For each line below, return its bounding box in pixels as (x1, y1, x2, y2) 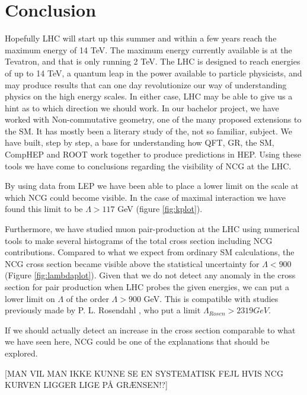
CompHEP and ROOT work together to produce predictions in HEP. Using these (5, 148, 301, 160)
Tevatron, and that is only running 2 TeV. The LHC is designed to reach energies (5, 55, 300, 68)
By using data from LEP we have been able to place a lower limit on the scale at (5, 179, 299, 192)
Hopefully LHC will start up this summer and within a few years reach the (5, 32, 277, 44)
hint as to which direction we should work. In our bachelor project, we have (5, 101, 279, 114)
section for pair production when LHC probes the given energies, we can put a (5, 281, 290, 293)
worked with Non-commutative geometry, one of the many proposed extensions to (5, 113, 302, 126)
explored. (5, 346, 38, 359)
